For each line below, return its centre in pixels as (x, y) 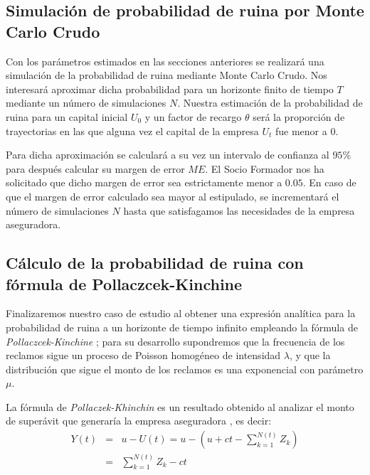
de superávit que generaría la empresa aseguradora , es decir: (139, 421)
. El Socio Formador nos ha (265, 168)
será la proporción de (299, 116)
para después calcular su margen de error (95, 168)
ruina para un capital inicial (67, 116)
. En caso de (329, 182)
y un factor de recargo (193, 116)
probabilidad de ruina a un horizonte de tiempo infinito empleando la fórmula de (182, 327)
